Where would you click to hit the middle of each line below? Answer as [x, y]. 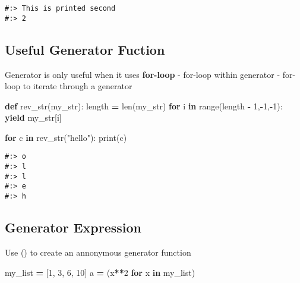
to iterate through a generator [78, 86]
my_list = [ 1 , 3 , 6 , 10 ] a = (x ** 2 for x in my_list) [100, 272]
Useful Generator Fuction [85, 49]
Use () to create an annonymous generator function [98, 252]
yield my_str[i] [33, 117]
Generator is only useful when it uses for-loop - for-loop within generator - [143, 74]
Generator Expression [73, 227]
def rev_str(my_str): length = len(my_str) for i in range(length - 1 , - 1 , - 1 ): [144, 106]
